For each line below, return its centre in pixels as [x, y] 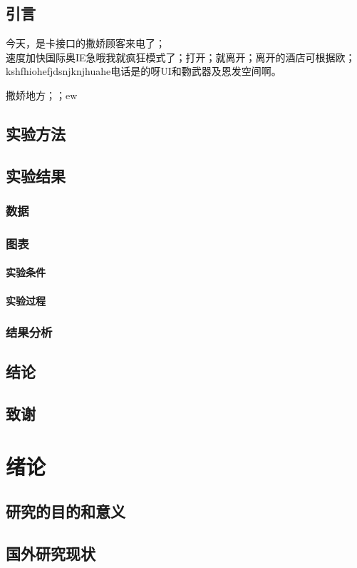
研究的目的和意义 [66, 511]
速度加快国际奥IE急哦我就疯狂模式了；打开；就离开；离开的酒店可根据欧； [181, 57]
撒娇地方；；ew [42, 95]
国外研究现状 [51, 553]
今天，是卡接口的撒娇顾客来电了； [86, 43]
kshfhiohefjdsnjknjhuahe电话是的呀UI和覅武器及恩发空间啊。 [144, 71]
